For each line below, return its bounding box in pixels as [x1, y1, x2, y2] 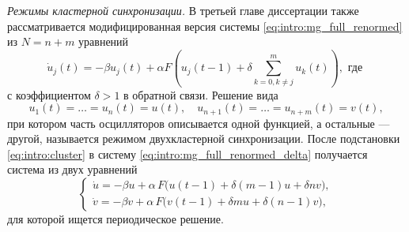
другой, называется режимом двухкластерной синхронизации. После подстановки [7, 130, 400, 147]
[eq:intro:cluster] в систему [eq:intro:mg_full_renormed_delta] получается [7, 145, 368, 162]
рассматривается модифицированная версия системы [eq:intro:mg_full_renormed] [7, 17, 403, 34]
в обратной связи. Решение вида [123, 86, 278, 103]
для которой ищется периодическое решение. [7, 210, 224, 226]
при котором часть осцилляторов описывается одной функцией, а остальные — [7, 114, 390, 131]
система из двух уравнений [7, 161, 138, 178]
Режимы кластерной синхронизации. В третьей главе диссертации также [7, 2, 359, 18]
